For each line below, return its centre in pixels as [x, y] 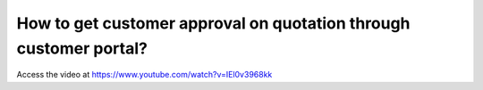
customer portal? [82, 48]
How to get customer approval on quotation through [213, 23]
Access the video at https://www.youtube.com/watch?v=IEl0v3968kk [144, 75]
